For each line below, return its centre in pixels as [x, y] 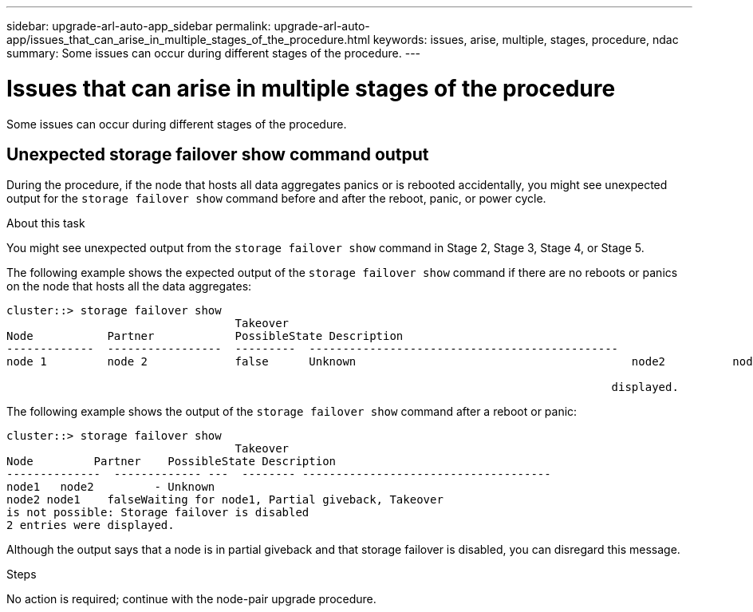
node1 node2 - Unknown [111, 487]
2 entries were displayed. [91, 525]
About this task [46, 223]
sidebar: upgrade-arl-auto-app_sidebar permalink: [139, 26]
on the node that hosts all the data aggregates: [129, 286]
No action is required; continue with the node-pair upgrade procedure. [191, 599]
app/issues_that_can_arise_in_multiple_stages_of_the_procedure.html [188, 39]
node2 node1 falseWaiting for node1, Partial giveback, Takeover [225, 500]
